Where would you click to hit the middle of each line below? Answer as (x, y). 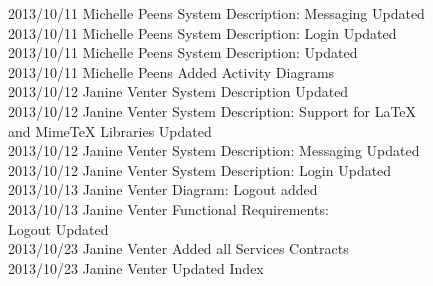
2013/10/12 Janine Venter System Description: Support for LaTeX (212, 110)
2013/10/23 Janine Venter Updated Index (136, 267)
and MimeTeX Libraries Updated (110, 130)
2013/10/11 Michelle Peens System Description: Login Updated (202, 32)
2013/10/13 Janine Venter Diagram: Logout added (163, 189)
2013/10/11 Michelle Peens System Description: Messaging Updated (216, 13)
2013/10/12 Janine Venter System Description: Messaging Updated (214, 150)
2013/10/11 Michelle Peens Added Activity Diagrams (171, 71)
